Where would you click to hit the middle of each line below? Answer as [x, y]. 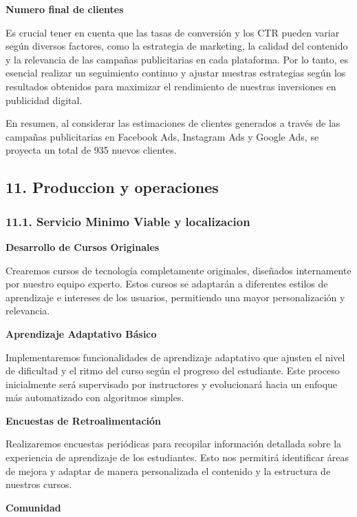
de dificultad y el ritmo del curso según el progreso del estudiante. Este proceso [173, 371]
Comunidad [33, 507]
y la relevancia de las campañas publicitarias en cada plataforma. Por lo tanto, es [177, 59]
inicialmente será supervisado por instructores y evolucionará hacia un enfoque [172, 384]
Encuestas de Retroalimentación [84, 420]
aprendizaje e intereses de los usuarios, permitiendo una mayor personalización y [175, 297]
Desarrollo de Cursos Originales [83, 246]
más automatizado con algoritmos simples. [95, 397]
